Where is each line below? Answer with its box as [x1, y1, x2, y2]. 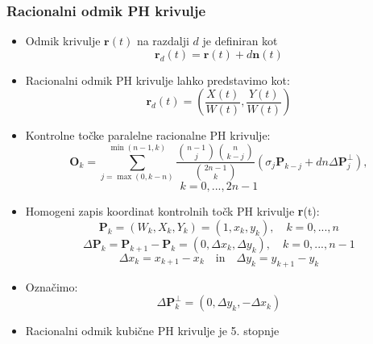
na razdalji [136, 32, 189, 49]
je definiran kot [202, 32, 278, 49]
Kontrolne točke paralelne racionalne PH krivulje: [25, 127, 271, 144]
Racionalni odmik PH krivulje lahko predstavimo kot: [25, 71, 290, 88]
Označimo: [25, 278, 78, 295]
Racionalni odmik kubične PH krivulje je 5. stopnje [25, 322, 280, 339]
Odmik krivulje [25, 32, 101, 49]
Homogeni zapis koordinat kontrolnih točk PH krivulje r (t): [25, 203, 320, 220]
